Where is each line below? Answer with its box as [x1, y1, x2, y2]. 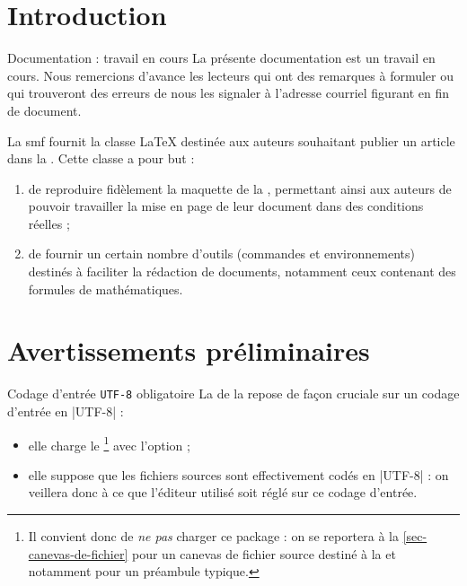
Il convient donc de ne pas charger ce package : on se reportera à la [28, 527, 399, 546]
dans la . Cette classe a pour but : [7, 149, 195, 168]
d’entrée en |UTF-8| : [7, 402, 124, 421]
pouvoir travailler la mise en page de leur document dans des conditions [28, 197, 424, 215]
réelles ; [28, 214, 70, 232]
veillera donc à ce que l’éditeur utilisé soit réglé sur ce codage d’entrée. [28, 483, 418, 502]
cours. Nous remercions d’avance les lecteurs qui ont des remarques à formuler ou [7, 66, 454, 84]
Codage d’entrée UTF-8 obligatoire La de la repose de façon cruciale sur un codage [7, 384, 460, 403]
